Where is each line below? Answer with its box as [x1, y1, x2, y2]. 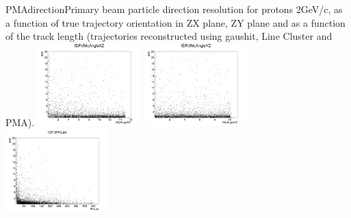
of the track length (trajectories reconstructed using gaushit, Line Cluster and [5, 29, 333, 43]
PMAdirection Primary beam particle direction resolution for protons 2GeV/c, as [5, 2, 343, 16]
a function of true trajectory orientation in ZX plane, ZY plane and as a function [5, 15, 346, 29]
